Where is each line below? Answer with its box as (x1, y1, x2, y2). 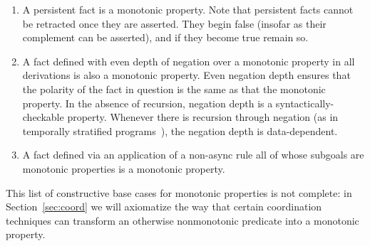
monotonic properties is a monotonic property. (22, 161, 225, 176)
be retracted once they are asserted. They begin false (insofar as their (22, 16, 327, 31)
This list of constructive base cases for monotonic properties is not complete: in (6, 185, 352, 200)
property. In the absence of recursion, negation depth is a (22, 95, 273, 110)
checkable (22, 109, 64, 124)
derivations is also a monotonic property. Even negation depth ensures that (22, 68, 351, 82)
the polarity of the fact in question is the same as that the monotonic (22, 81, 326, 96)
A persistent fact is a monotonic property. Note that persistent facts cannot (22, 2, 354, 16)
